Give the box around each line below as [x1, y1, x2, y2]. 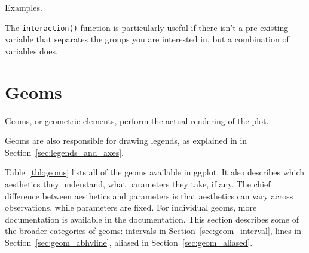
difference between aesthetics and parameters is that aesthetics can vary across [5, 189, 293, 202]
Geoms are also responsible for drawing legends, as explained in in [5, 134, 247, 147]
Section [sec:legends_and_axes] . [5, 146, 124, 158]
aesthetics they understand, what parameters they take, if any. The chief [5, 177, 271, 190]
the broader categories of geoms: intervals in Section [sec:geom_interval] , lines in [5, 224, 302, 237]
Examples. [5, 1, 42, 13]
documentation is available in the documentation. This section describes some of [5, 212, 299, 225]
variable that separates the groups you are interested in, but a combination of [5, 33, 289, 45]
